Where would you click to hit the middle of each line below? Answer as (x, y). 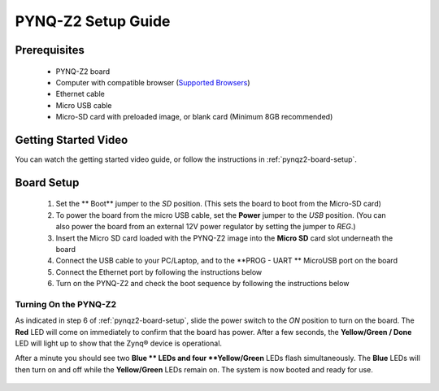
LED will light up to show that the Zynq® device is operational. (119, 343)
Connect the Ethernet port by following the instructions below (159, 272)
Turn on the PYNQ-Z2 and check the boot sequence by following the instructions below (202, 284)
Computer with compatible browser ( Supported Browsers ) (153, 82)
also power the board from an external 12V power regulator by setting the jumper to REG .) (206, 227)
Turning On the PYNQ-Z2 (66, 304)
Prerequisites (50, 50)
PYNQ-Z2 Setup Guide (93, 21)
